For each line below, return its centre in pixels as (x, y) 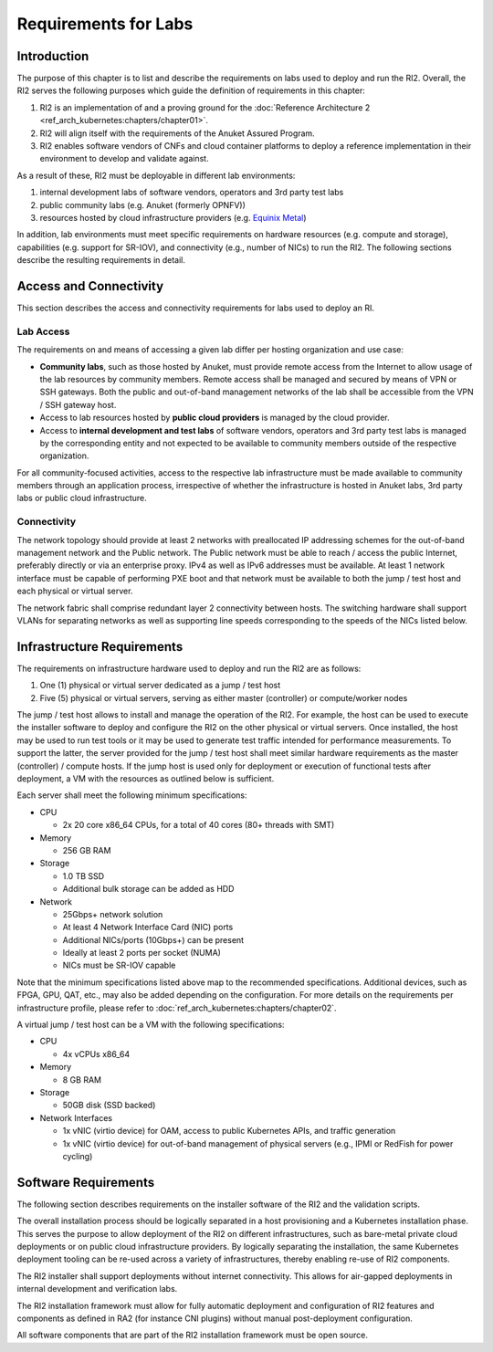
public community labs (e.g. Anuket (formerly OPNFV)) (143, 204)
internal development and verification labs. (97, 1289)
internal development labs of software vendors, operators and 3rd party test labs (192, 193)
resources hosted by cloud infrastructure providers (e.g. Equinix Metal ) (173, 217)
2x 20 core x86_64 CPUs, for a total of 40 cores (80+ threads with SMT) (199, 825)
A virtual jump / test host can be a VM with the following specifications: (151, 1025)
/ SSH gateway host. (78, 404)
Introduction (53, 56)
